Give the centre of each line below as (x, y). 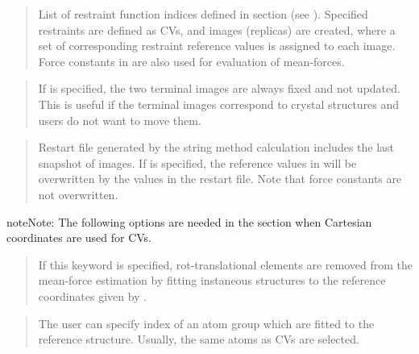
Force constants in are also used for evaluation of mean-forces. (191, 61)
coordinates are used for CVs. (79, 237)
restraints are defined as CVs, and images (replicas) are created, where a (217, 29)
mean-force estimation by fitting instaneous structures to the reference (212, 280)
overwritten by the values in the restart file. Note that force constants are (220, 179)
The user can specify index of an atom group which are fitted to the (206, 323)
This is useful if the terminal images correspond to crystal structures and (219, 104)
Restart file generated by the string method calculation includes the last (216, 147)
